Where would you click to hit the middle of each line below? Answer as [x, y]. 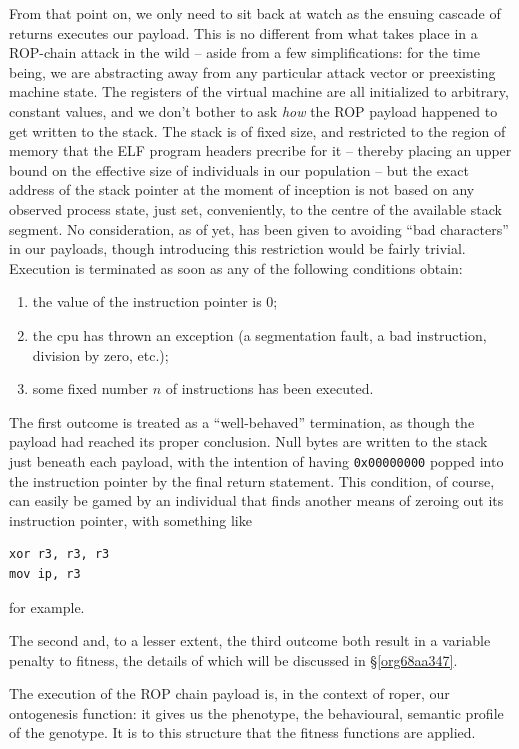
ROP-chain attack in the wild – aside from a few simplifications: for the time [244, 52]
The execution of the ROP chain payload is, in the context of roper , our [229, 693]
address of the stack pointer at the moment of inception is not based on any [242, 189]
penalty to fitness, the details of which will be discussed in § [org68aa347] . [233, 659]
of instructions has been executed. [269, 388]
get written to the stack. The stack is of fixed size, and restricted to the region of [257, 130]
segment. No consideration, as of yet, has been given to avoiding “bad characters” [259, 228]
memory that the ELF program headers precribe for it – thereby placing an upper [260, 150]
